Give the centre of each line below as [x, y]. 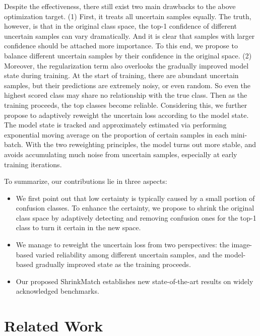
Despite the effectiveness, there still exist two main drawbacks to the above [120, 6]
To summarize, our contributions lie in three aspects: [86, 181]
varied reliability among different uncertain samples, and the [129, 254]
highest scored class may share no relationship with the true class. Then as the [126, 95]
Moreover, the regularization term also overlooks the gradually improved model [126, 65]
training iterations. [33, 164]
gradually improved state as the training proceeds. [113, 264]
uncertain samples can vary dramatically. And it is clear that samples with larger [129, 36]
